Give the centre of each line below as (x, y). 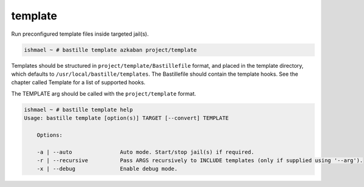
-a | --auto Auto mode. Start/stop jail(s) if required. (146, 152)
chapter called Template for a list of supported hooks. (78, 82)
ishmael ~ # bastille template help (79, 110)
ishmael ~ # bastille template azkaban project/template (110, 50)
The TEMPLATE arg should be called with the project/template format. (104, 93)
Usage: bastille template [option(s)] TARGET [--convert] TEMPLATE (126, 118)
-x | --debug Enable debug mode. (107, 169)
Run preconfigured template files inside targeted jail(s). (80, 34)
